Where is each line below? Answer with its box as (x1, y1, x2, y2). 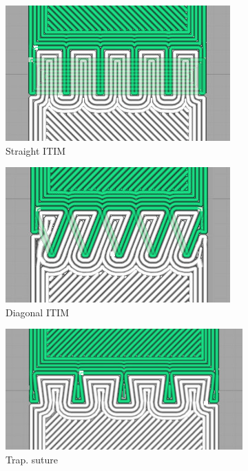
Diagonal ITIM (6, 305, 69, 319)
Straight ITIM (6, 143, 66, 157)
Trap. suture (6, 452, 59, 466)
